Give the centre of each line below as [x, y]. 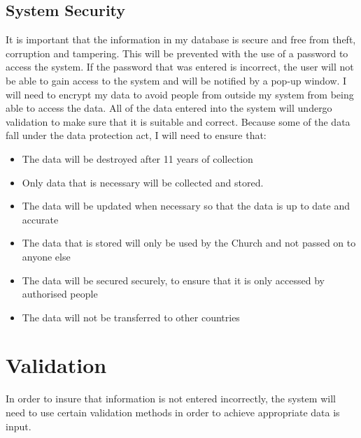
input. [19, 426]
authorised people [60, 294]
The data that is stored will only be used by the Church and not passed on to [189, 243]
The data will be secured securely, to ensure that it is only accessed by [173, 280]
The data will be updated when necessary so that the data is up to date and [186, 206]
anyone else [46, 256]
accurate [40, 219]
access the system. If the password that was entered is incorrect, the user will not [180, 67]
